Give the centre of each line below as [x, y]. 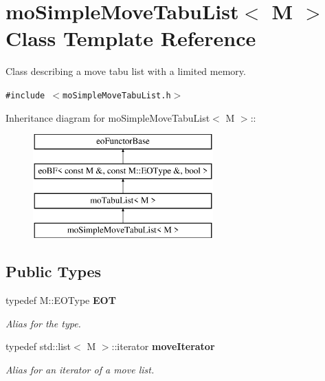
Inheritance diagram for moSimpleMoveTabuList [108, 117]
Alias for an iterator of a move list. [80, 369]
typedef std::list [38, 346]
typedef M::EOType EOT [61, 300]
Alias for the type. [43, 323]
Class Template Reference [131, 38]
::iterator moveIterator [163, 346]
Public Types [54, 271]
